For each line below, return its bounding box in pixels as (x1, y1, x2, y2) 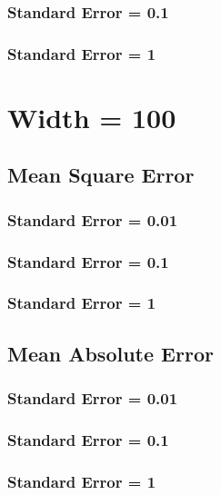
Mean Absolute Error (7, 339, 214, 367)
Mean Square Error (7, 161, 195, 189)
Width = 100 (7, 98, 176, 135)
